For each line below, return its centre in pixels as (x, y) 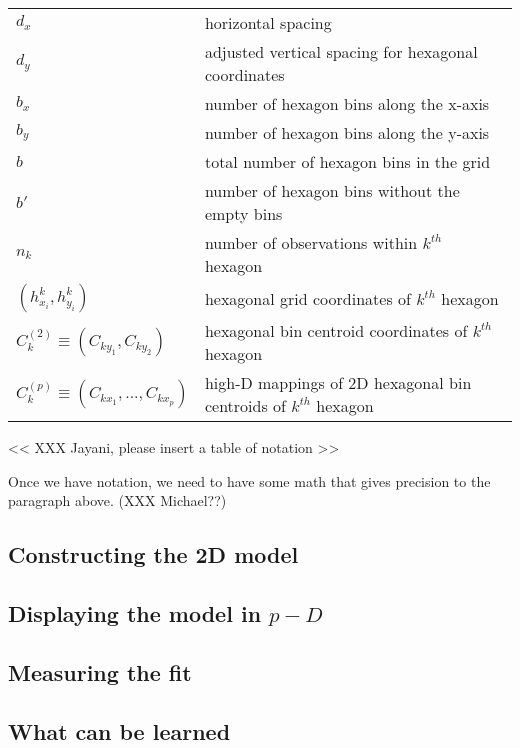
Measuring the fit (100, 671)
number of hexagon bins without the (332, 190)
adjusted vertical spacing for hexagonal (341, 51)
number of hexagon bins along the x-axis (347, 103)
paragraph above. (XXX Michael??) (117, 500)
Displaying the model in (135, 612)
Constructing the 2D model (153, 554)
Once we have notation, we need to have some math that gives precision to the (249, 480)
